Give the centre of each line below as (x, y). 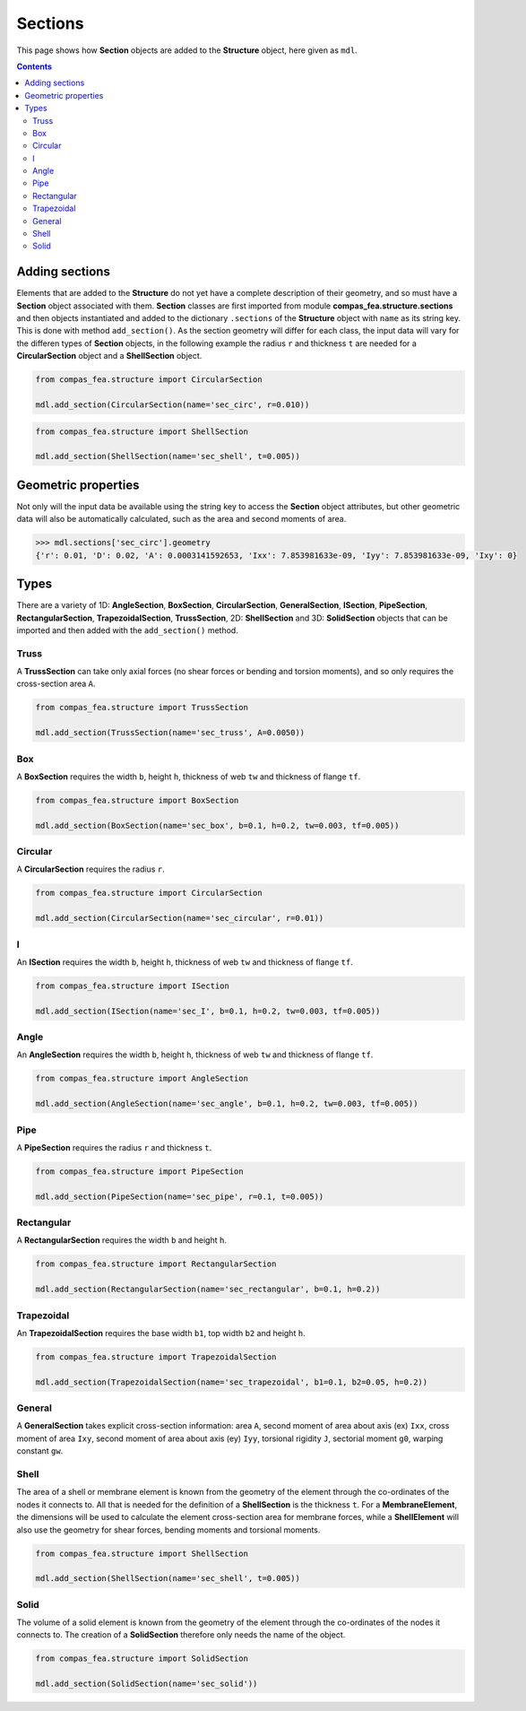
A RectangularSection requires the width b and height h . (122, 1240)
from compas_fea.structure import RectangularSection (156, 1264)
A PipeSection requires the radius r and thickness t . (114, 1147)
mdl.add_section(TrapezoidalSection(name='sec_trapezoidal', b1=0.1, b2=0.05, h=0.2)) (232, 1382)
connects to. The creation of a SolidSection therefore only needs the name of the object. (181, 1635)
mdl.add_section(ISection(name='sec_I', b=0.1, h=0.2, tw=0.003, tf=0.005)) (208, 1011)
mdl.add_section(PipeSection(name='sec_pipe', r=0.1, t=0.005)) (180, 1196)
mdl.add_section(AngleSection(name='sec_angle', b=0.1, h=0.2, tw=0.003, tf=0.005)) (227, 1104)
